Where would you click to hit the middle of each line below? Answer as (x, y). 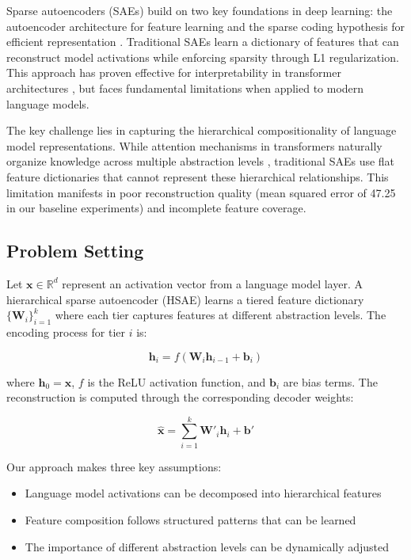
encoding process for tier (66, 331)
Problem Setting (75, 251)
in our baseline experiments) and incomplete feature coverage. (156, 208)
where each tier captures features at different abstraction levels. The (221, 315)
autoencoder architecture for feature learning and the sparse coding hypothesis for (206, 26)
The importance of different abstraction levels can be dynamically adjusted (207, 546)
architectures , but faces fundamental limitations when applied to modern (185, 88)
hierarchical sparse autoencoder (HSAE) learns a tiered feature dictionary (185, 299)
